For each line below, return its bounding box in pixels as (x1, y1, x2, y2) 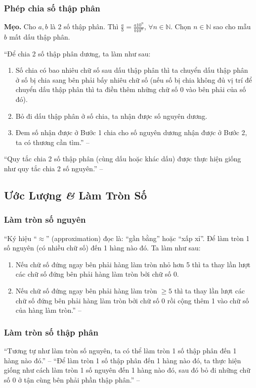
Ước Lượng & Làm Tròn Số (4, 188, 147, 203)
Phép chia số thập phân (4, 1, 100, 14)
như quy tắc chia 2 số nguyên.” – (4, 163, 103, 174)
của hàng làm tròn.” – (15, 305, 82, 315)
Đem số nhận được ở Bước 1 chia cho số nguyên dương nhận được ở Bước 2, (15, 127, 247, 138)
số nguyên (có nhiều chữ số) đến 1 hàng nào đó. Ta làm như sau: (4, 242, 201, 253)
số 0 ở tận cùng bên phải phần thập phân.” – (4, 374, 140, 385)
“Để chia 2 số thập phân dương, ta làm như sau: (4, 48, 151, 58)
